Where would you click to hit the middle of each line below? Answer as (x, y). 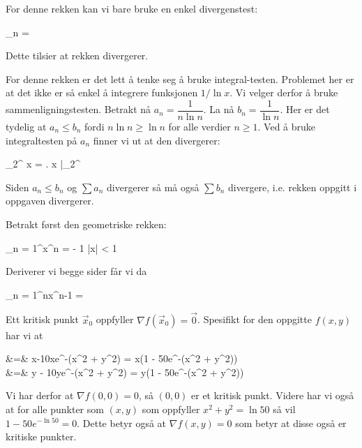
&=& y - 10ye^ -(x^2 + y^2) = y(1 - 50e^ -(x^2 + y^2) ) (125, 372)
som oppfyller (171, 409)
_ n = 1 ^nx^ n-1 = (45, 294)
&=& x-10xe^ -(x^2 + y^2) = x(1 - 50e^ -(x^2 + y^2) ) (122, 358)
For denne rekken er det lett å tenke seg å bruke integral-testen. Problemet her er (180, 79)
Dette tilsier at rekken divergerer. (77, 55)
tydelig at (26, 127)
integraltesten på (42, 140)
